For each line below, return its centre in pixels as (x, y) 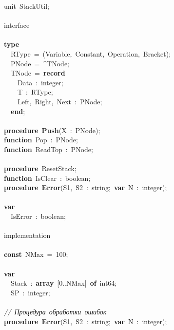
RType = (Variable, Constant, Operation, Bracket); (91, 53)
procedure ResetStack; (40, 168)
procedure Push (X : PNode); (52, 130)
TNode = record (38, 73)
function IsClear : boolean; (47, 178)
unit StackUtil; (27, 6)
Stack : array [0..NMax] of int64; (64, 283)
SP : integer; (30, 292)
